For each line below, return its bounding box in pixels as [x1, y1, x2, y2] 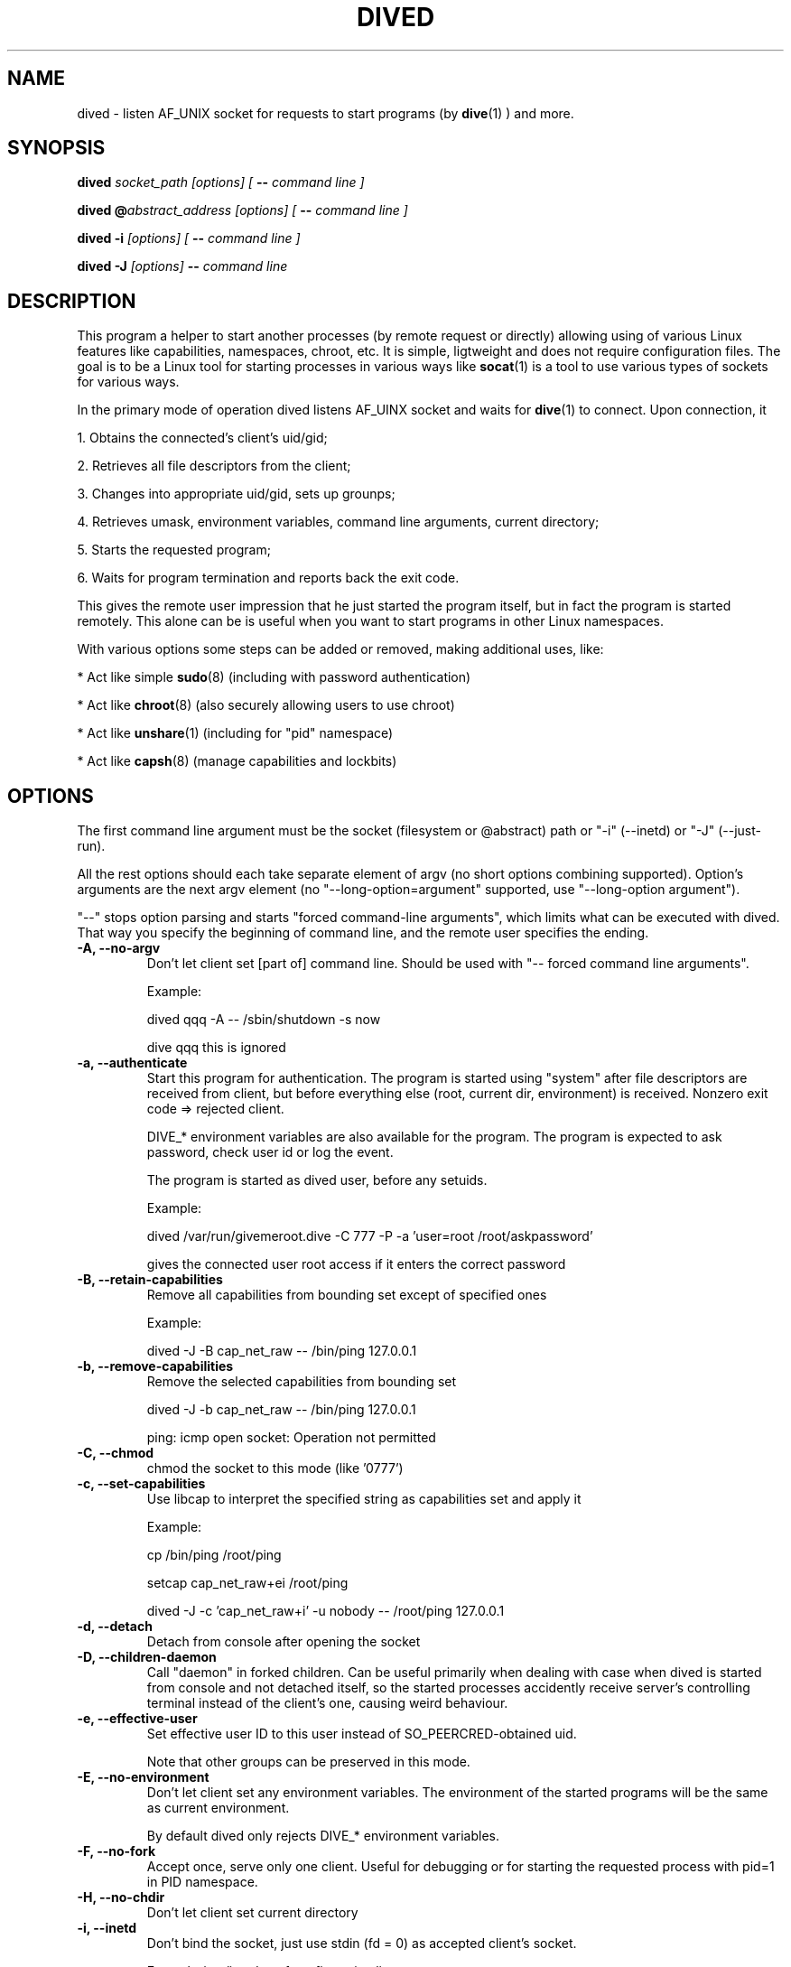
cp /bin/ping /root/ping [146, 1547, 282, 1563]
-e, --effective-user [77, 1711, 198, 1727]
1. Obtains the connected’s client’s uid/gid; [77, 430, 328, 446]
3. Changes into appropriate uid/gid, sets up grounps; [77, 486, 395, 502]
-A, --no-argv [77, 940, 161, 956]
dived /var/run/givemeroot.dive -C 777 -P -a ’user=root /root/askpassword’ [146, 1228, 593, 1245]
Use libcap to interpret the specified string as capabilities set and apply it [146, 1491, 582, 1507]
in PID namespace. [146, 1874, 258, 1890]
